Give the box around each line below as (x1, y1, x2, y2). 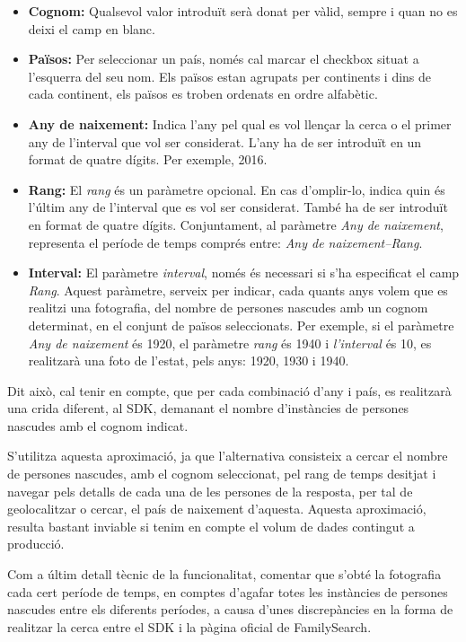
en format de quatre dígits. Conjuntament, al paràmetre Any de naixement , (28, 215, 444, 233)
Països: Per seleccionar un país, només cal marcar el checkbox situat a (28, 49, 419, 68)
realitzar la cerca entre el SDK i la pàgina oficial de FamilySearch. (7, 617, 372, 636)
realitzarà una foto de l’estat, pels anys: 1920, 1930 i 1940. (28, 351, 349, 370)
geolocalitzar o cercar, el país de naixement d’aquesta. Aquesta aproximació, (7, 499, 426, 518)
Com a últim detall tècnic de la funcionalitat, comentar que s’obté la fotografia (7, 565, 442, 584)
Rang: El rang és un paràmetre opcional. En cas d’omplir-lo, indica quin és (28, 180, 445, 198)
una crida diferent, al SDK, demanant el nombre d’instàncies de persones (7, 399, 409, 418)
